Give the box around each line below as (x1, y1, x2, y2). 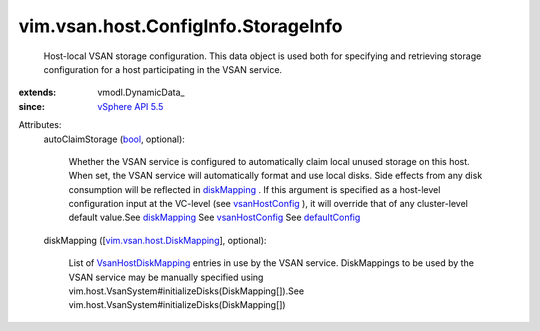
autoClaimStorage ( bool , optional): (43, 133, 185, 145)
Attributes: (18, 119, 62, 131)
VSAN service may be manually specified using (68, 271, 264, 283)
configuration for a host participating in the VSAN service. (43, 63, 283, 75)
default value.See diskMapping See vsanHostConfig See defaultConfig (68, 211, 361, 224)
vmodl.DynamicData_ (97, 86, 185, 99)
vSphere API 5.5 (97, 100, 164, 112)
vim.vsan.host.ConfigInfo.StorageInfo (18, 15, 343, 37)
